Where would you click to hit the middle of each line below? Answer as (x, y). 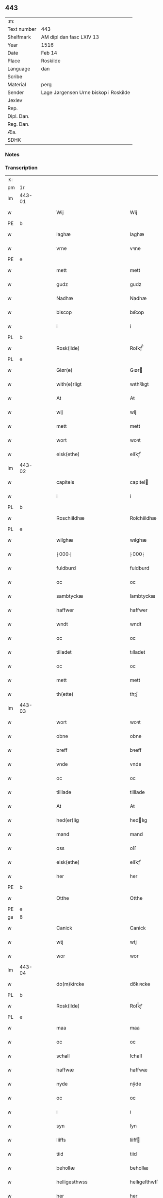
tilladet (64, 652)
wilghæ (65, 540)
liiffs (61, 1140)
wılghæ (138, 540)
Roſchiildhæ (143, 518)
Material (17, 84)
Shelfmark (19, 37)
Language (19, 69)
